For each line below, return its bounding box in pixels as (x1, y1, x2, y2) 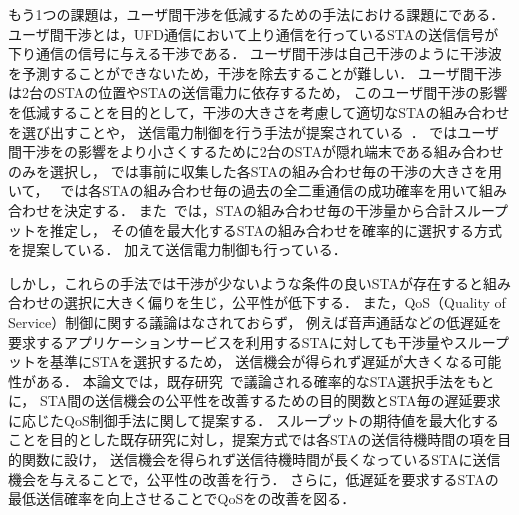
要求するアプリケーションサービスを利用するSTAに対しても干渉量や (8, 331, 454, 352)
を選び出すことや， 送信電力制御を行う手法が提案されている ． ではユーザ (8, 121, 500, 142)
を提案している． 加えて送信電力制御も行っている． (8, 239, 347, 260)
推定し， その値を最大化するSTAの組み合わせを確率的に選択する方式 (49, 219, 502, 240)
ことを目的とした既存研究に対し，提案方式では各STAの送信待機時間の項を (8, 429, 498, 450)
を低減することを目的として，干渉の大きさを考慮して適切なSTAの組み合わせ (8, 101, 510, 122)
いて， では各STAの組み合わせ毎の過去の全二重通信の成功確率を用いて (8, 180, 480, 201)
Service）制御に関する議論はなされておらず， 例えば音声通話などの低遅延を (8, 311, 503, 332)
